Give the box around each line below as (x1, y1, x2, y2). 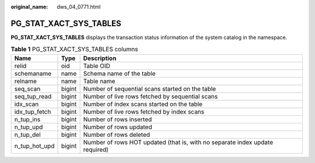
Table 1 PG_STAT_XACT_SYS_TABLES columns (10, 45, 138, 54)
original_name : (10, 3, 48, 10)
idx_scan (14, 100, 39, 108)
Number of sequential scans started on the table (83, 84, 216, 93)
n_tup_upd (14, 123, 43, 131)
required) (83, 146, 109, 154)
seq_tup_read (14, 92, 52, 100)
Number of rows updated (83, 123, 152, 131)
